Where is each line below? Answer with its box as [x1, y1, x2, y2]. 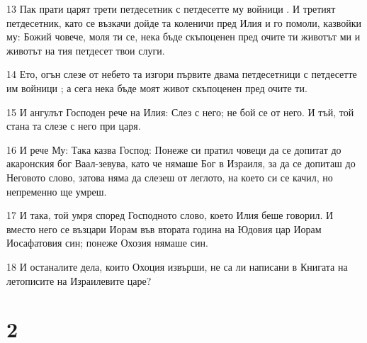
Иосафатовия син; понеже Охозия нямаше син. [6, 235, 208, 250]
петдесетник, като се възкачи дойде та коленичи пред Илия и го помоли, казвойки [6, 15, 361, 30]
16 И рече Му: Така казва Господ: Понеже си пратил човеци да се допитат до [6, 142, 341, 157]
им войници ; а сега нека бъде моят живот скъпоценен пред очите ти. [6, 80, 307, 95]
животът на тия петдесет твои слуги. [6, 43, 165, 57]
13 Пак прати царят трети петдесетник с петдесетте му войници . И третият [6, 1, 336, 16]
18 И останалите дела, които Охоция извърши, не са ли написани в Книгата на [6, 259, 348, 274]
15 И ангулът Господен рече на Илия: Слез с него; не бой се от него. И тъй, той [6, 104, 354, 119]
